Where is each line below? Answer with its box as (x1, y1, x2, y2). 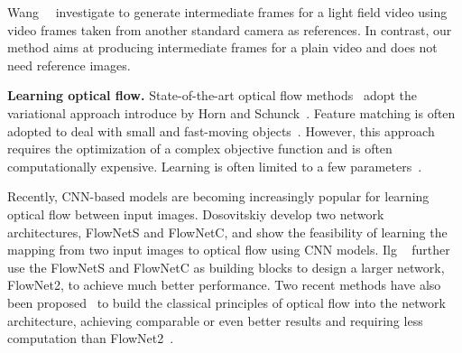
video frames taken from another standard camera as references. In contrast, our (7, 20, 452, 39)
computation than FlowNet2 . (7, 329, 174, 348)
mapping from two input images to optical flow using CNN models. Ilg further (7, 240, 450, 259)
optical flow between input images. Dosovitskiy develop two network (7, 204, 384, 223)
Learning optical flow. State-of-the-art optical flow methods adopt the (7, 86, 418, 105)
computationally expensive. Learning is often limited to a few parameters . (7, 156, 422, 175)
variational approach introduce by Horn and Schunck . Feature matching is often (7, 103, 456, 122)
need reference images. (7, 55, 131, 74)
